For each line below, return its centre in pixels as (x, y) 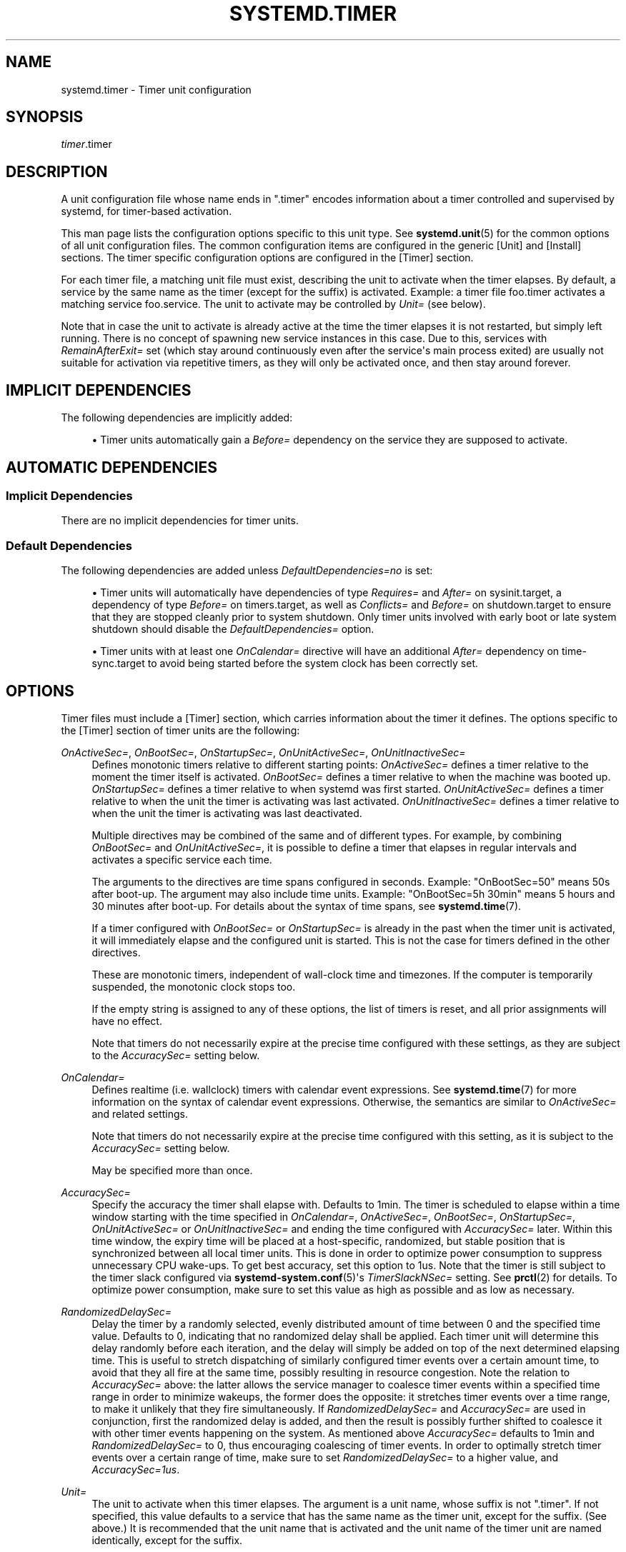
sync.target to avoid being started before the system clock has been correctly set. (285, 664)
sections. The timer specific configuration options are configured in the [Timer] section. (267, 258)
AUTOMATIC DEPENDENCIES (112, 467)
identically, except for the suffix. (167, 1540)
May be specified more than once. (172, 1170)
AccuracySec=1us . (136, 1469)
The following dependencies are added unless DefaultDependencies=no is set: (247, 571)
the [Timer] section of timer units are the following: (180, 730)
